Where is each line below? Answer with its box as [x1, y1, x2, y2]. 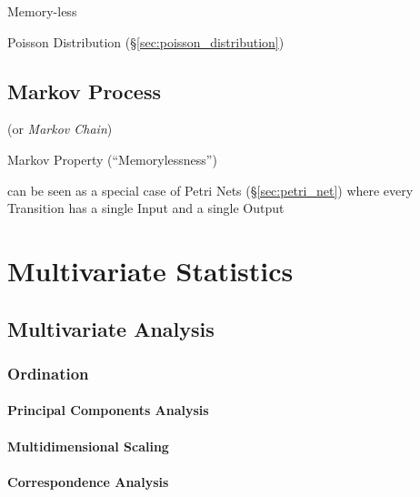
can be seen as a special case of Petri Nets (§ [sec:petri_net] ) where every [7, 180, 414, 199]
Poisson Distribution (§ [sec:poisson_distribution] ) [7, 32, 285, 51]
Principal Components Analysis [7, 401, 209, 420]
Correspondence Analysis [7, 472, 169, 491]
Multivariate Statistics [7, 251, 294, 289]
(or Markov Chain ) [7, 119, 113, 138]
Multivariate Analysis [7, 314, 215, 342]
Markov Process [7, 76, 161, 105]
